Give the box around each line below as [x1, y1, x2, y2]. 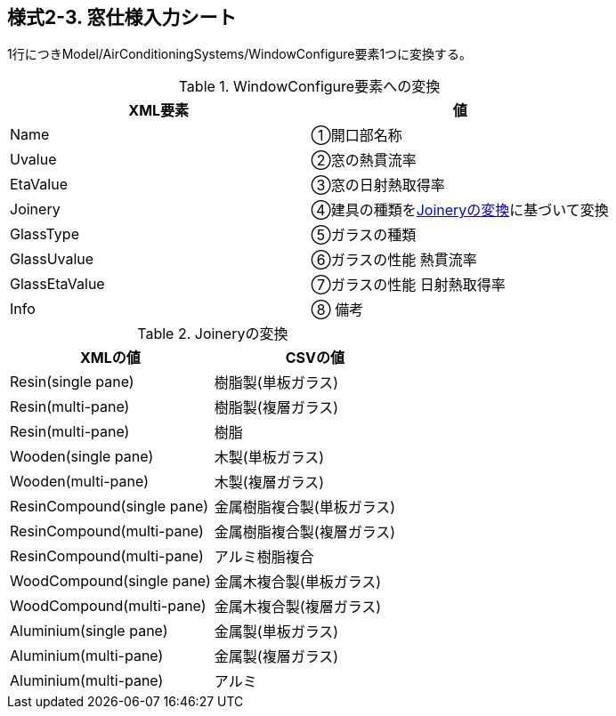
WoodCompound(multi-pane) [10, 597, 207, 615]
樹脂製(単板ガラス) [214, 374, 339, 392]
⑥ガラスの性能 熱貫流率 [311, 251, 477, 270]
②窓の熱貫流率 [311, 151, 417, 170]
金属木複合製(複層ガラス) [214, 598, 382, 616]
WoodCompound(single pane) [10, 572, 211, 591]
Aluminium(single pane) [10, 622, 168, 640]
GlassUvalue [10, 250, 94, 269]
